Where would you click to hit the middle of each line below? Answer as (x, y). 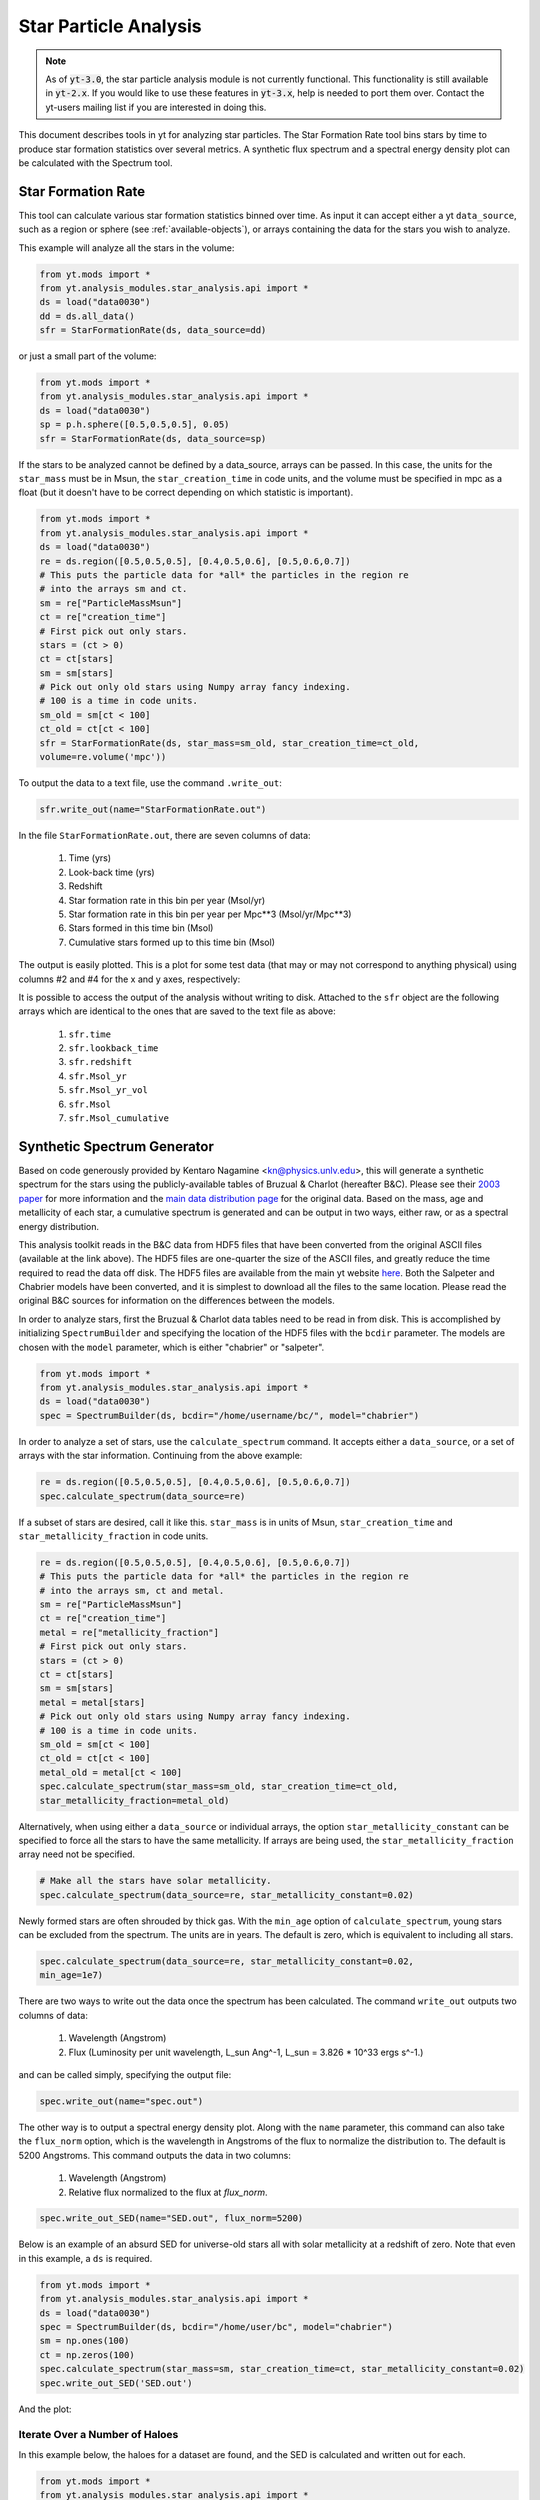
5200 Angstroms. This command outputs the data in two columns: (155, 2155)
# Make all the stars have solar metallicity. (155, 1881)
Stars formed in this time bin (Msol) (141, 928)
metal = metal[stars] (92, 1702)
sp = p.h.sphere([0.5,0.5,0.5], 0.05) (134, 424)
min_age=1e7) (71, 1975)
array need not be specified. (76, 1854)
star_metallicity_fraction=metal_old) (134, 1800)
